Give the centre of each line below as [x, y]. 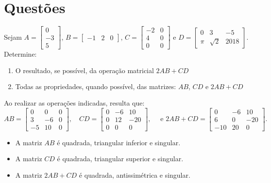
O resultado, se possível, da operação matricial [85, 70]
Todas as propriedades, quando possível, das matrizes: [96, 86]
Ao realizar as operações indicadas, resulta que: [74, 103]
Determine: [20, 54]
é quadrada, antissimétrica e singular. [135, 175]
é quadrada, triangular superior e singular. [120, 159]
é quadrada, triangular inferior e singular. [119, 142]
